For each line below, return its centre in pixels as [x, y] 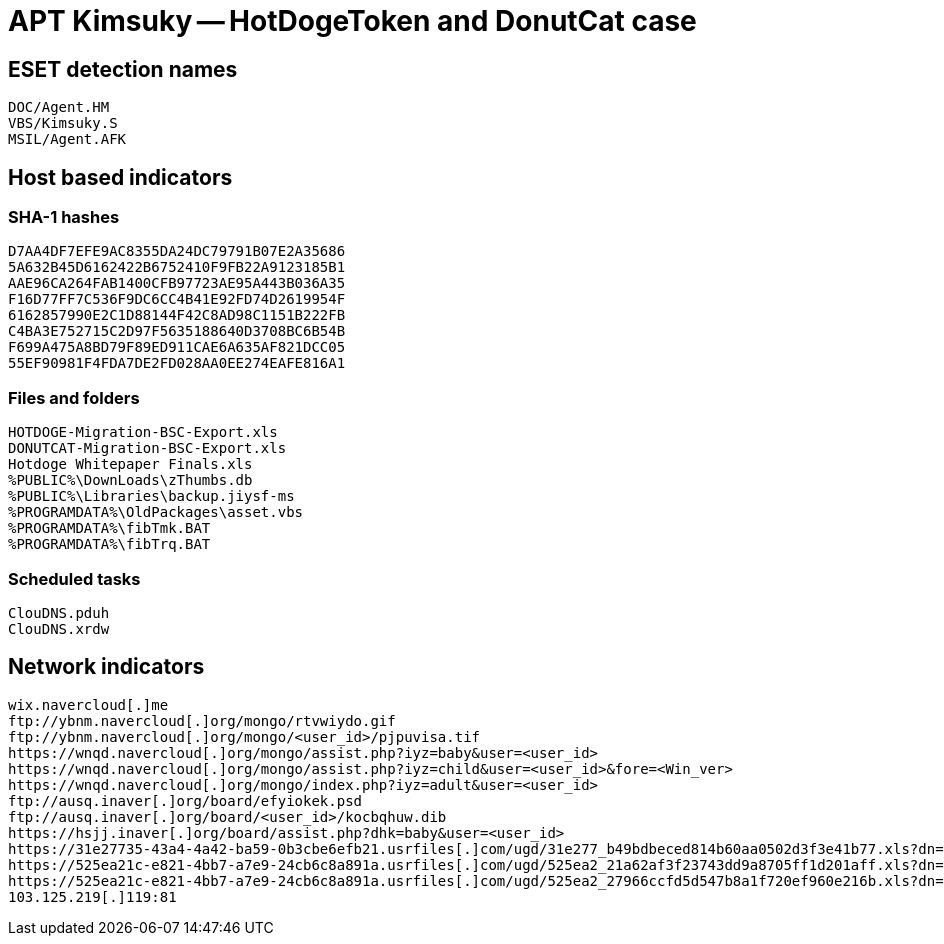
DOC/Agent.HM [59, 107]
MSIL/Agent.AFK [67, 139]
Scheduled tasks [74, 578]
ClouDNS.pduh [59, 612]
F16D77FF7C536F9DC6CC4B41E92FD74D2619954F [177, 299]
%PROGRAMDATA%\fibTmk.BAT [109, 528]
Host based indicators [120, 177]
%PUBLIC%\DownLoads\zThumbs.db [130, 480]
